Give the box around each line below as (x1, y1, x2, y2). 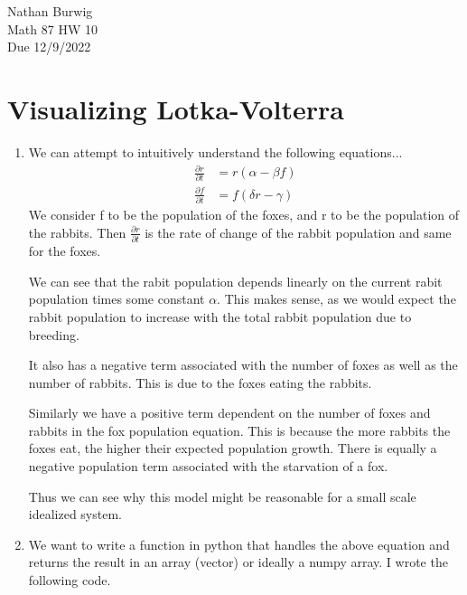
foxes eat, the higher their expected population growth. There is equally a (28, 439, 437, 458)
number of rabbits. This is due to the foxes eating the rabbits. (28, 373, 372, 392)
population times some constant (28, 289, 205, 308)
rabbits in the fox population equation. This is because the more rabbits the (28, 420, 451, 439)
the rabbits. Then (28, 222, 126, 241)
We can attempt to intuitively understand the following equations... (28, 142, 403, 161)
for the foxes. (28, 241, 101, 260)
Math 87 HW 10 (7, 19, 98, 38)
